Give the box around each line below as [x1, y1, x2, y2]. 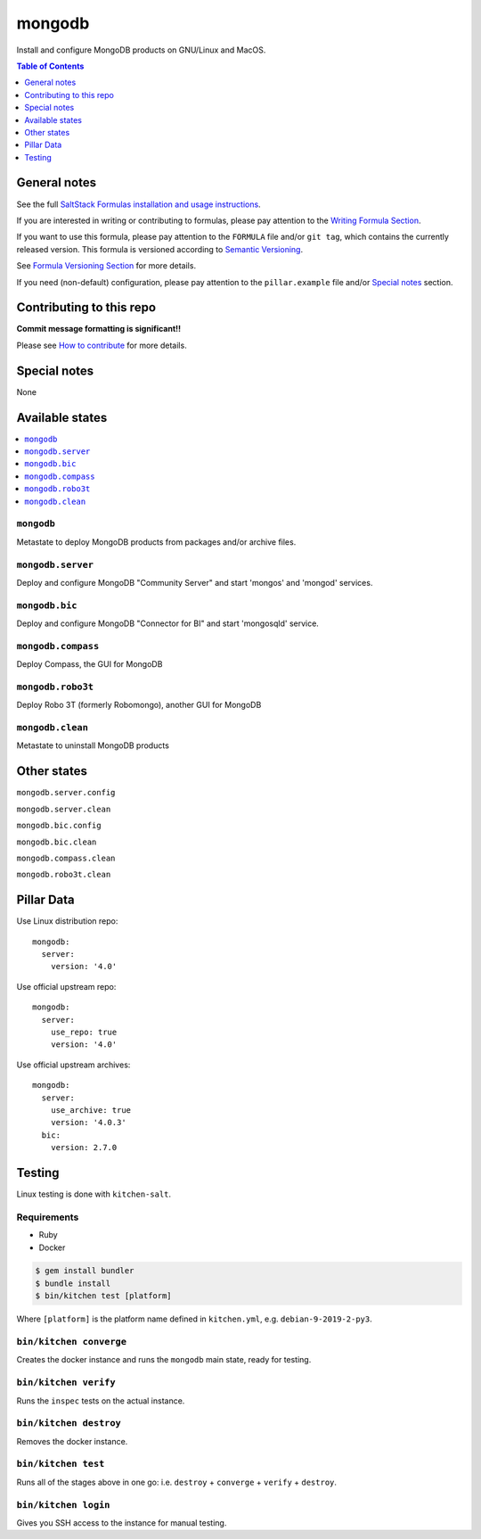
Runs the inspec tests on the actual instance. [16, 1395, 185, 1406]
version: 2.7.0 [50, 1142, 118, 1153]
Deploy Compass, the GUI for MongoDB [16, 659, 163, 670]
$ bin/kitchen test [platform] [35, 1291, 173, 1301]
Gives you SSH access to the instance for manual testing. [16, 1517, 227, 1528]
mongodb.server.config [16, 787, 116, 798]
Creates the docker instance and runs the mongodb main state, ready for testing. [16, 1354, 312, 1365]
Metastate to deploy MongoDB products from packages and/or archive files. [16, 536, 297, 547]
